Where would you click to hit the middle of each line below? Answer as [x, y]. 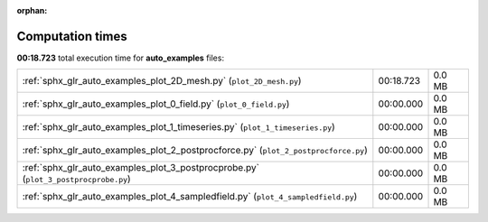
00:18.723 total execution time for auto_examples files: [121, 58]
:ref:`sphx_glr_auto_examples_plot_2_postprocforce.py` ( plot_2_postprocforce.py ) [195, 151]
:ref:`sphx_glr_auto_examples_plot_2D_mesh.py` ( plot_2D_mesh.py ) [162, 81]
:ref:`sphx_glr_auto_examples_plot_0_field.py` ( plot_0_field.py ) [156, 104]
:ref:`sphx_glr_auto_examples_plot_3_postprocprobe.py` [141, 168]
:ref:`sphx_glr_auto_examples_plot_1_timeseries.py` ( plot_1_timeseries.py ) [179, 127]
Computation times [72, 36]
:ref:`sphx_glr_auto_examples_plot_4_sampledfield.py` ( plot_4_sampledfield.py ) [190, 197]
